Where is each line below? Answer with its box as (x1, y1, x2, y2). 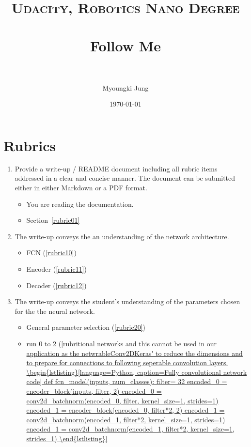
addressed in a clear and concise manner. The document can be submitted (15, 173, 235, 183)
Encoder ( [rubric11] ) (26, 263, 87, 274)
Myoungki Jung (102, 82, 149, 92)
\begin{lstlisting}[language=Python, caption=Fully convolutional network (26, 367, 247, 377)
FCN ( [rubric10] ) (26, 247, 77, 258)
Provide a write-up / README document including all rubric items (15, 163, 218, 173)
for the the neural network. (15, 306, 95, 316)
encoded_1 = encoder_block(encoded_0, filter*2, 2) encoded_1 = (26, 405, 225, 415)
